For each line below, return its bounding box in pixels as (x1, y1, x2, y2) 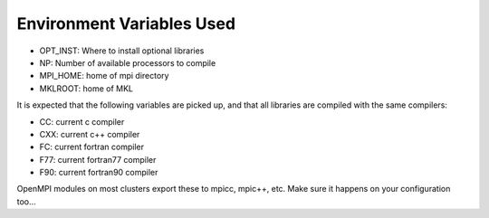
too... (16, 195, 36, 207)
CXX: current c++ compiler (39, 128, 140, 139)
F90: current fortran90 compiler (39, 167, 158, 178)
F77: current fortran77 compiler (39, 154, 157, 165)
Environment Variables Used (16, 14, 235, 33)
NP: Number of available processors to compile (39, 57, 216, 68)
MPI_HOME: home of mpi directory (39, 71, 169, 81)
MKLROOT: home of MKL (39, 82, 134, 94)
